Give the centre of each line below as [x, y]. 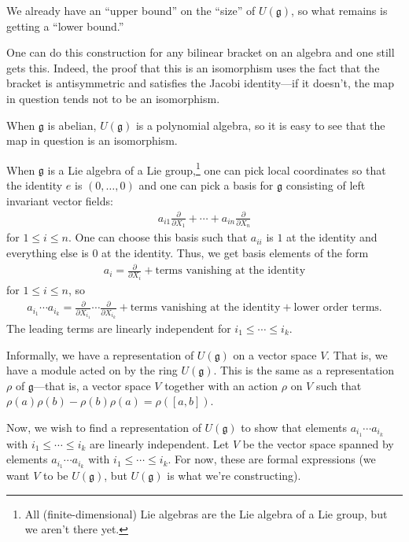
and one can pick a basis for [206, 185]
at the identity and [332, 237]
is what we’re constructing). [234, 476]
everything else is [48, 253]
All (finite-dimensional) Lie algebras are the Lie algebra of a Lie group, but [206, 513]
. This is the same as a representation [304, 370]
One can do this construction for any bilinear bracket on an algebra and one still [201, 52]
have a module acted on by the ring [92, 370]
